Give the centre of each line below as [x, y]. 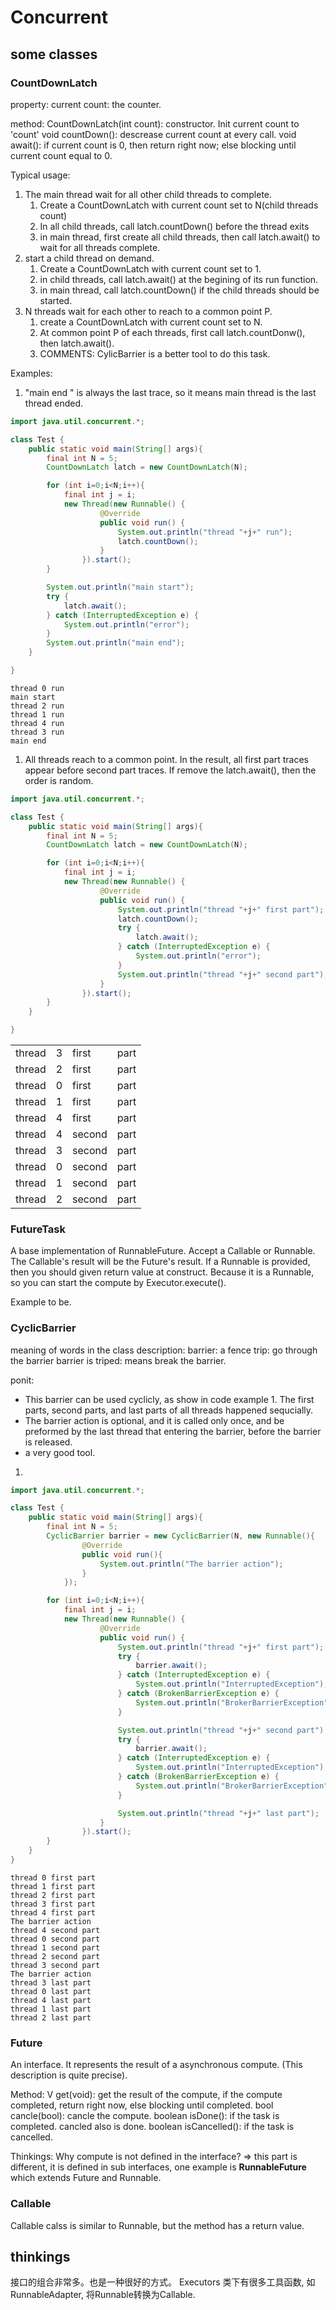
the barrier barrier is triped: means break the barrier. [118, 1360]
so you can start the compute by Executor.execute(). [118, 1283]
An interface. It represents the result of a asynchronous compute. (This [156, 2065]
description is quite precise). [69, 2075]
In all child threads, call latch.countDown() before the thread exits [174, 226]
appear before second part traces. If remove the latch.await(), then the [170, 770]
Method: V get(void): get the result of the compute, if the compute [146, 2095]
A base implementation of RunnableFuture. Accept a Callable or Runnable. [163, 1251]
